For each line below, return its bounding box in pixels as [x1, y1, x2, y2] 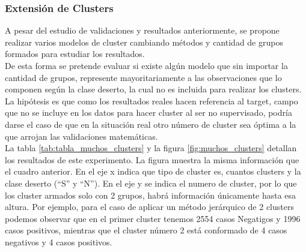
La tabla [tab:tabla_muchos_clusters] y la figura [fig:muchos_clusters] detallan [5, 142, 297, 154]
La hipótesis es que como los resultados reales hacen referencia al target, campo [5, 94, 298, 107]
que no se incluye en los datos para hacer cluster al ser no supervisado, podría [5, 106, 292, 119]
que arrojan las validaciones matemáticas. [5, 130, 158, 142]
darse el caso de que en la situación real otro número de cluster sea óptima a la [5, 118, 296, 130]
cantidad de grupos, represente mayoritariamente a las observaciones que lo [5, 71, 282, 83]
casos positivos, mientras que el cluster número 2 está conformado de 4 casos [5, 224, 287, 236]
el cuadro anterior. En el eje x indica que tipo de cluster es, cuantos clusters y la [5, 165, 301, 178]
